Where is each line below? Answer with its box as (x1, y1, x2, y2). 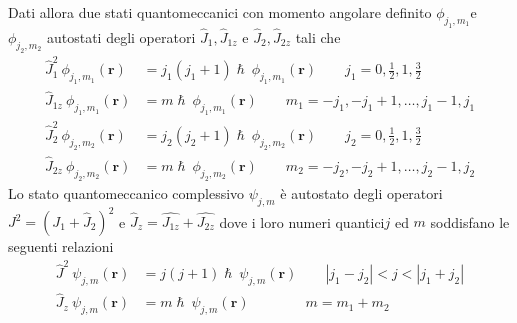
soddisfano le (430, 211, 510, 232)
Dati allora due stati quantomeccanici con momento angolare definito (8, 2, 432, 22)
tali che (295, 26, 341, 47)
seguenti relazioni (8, 236, 114, 257)
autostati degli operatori (46, 26, 196, 47)
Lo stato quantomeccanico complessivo (8, 182, 245, 203)
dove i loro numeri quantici (219, 211, 385, 232)
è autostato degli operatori (280, 182, 443, 203)
